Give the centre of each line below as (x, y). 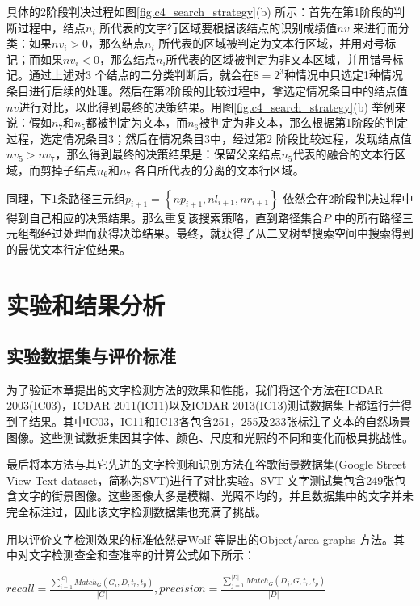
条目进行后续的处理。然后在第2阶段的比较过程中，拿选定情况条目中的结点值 (207, 90)
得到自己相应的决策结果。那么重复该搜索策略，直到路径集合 (165, 217)
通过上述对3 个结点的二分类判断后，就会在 (141, 75)
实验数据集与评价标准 (91, 356)
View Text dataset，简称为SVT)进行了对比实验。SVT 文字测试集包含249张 (201, 480)
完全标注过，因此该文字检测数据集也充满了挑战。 (136, 512)
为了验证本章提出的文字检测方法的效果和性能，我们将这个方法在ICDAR (195, 389)
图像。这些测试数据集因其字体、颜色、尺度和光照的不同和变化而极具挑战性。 (210, 437)
